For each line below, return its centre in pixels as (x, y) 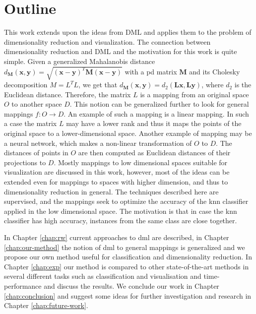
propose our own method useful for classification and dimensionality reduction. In (128, 257)
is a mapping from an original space (194, 94)
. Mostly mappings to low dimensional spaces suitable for (141, 162)
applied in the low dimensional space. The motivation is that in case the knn (121, 211)
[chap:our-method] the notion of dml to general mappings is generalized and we (125, 247)
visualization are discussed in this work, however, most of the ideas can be (117, 172)
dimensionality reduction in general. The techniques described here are (111, 191)
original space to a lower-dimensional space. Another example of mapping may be (128, 133)
